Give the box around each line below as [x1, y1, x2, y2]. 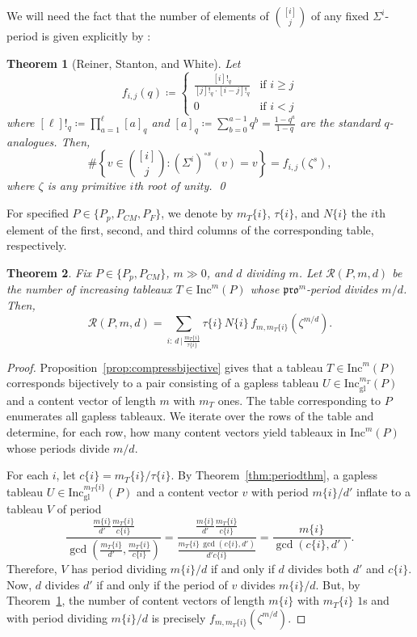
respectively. [6, 237, 67, 254]
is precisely [151, 609, 206, 626]
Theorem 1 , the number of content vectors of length [6, 592, 265, 609]
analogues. [6, 133, 57, 150]
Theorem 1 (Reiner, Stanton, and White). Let [6, 54, 241, 71]
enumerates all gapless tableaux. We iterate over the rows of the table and [6, 407, 374, 424]
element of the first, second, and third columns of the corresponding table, [6, 221, 374, 238]
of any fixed [311, 7, 369, 23]
